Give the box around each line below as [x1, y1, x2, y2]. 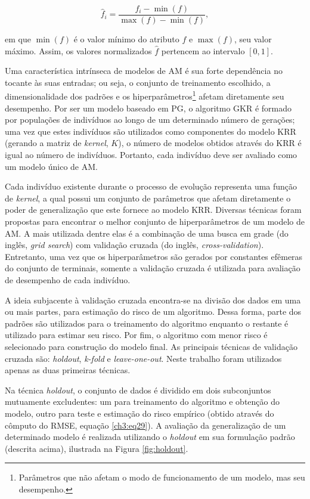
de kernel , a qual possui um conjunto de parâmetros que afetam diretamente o [5, 191, 291, 204]
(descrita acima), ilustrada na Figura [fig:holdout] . [5, 442, 188, 454]
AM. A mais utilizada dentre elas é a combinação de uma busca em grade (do [5, 227, 289, 239]
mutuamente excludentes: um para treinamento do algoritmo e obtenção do [5, 395, 280, 408]
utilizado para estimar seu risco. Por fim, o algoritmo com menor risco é [5, 328, 268, 341]
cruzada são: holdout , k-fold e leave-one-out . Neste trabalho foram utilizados [5, 352, 282, 364]
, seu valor [234, 33, 272, 45]
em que [5, 33, 31, 45]
